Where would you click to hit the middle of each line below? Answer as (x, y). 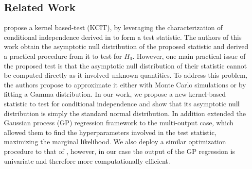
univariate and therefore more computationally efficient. (87, 161)
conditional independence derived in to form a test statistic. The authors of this (123, 37)
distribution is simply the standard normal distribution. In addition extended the (125, 113)
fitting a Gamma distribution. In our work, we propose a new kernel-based (115, 94)
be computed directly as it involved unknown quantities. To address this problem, (126, 75)
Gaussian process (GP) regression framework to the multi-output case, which (119, 123)
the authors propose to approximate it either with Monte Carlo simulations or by (125, 84)
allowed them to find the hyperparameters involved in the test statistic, (110, 132)
